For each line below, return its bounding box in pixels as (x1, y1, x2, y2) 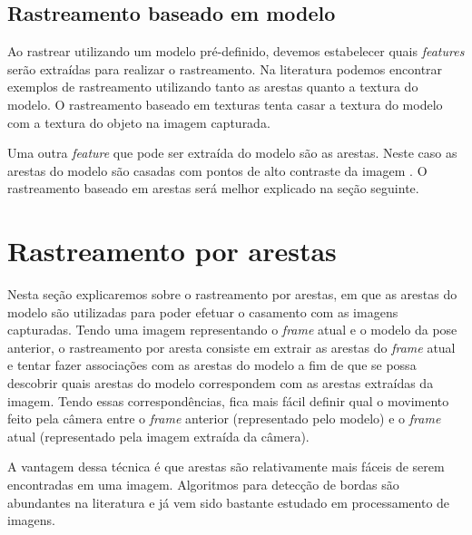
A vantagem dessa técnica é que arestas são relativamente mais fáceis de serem (7, 457, 445, 476)
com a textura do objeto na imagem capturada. (7, 112, 270, 131)
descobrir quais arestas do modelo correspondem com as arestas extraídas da (7, 374, 434, 393)
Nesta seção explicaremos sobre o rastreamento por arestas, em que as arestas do (7, 285, 457, 304)
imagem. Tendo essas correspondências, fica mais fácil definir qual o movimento (7, 391, 449, 410)
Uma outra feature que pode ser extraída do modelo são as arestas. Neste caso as (7, 143, 457, 162)
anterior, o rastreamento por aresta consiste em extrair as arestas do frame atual (7, 337, 456, 356)
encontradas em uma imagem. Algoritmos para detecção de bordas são (7, 475, 399, 494)
